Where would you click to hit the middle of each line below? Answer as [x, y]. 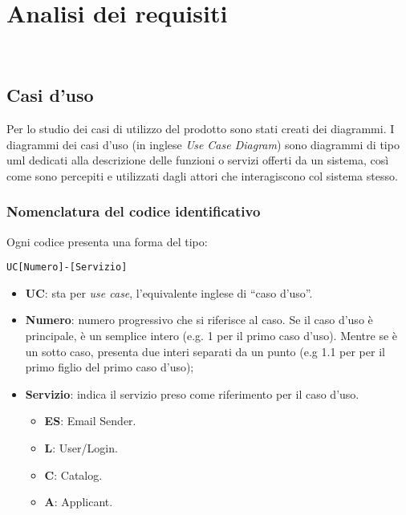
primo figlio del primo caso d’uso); [110, 367]
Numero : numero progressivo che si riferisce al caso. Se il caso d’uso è [199, 320]
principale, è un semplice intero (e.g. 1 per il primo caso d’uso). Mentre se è [211, 335]
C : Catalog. [73, 474]
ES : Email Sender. [90, 421]
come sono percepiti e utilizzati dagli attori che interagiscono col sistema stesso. [202, 175]
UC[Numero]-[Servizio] [67, 268]
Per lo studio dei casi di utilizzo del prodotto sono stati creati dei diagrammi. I [201, 128]
